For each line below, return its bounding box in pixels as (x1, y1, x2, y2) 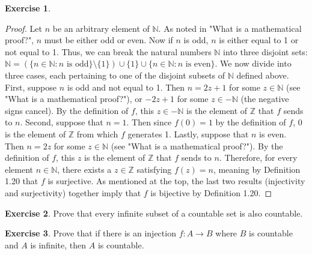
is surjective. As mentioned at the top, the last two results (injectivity (47, 175, 305, 187)
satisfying (136, 163, 172, 175)
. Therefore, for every (219, 151, 298, 164)
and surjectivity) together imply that (5, 186, 141, 199)
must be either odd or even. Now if (44, 34, 173, 46)
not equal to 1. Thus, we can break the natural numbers (5, 45, 212, 58)
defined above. (236, 68, 289, 81)
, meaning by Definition (213, 163, 301, 175)
